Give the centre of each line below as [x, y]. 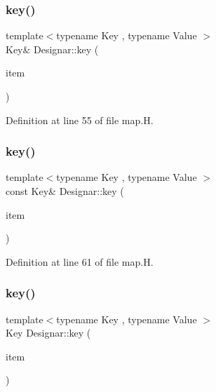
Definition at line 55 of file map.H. [80, 120]
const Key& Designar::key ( [65, 191]
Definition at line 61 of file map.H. [80, 261]
